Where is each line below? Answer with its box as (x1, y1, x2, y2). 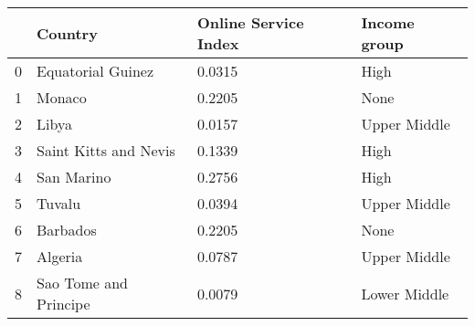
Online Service (196, 12, 304, 33)
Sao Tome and (37, 272, 129, 293)
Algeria (37, 246, 83, 267)
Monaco (37, 87, 87, 108)
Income (361, 12, 415, 33)
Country (37, 22, 98, 44)
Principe (37, 293, 90, 314)
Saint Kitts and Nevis (37, 140, 175, 161)
